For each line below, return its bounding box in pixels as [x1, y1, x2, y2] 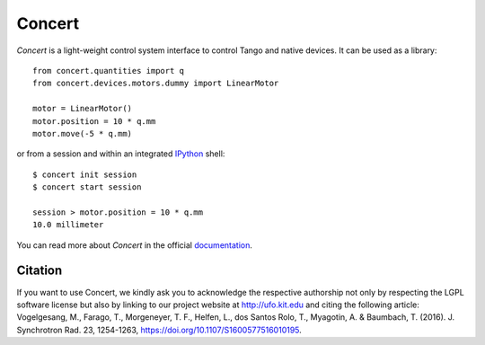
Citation [16, 263, 63, 279]
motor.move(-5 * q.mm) [32, 128, 133, 138]
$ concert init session [32, 169, 137, 180]
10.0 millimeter [32, 220, 104, 230]
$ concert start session [32, 182, 142, 192]
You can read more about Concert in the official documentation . [16, 239, 253, 251]
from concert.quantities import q [32, 66, 184, 75]
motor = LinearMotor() [32, 103, 133, 114]
